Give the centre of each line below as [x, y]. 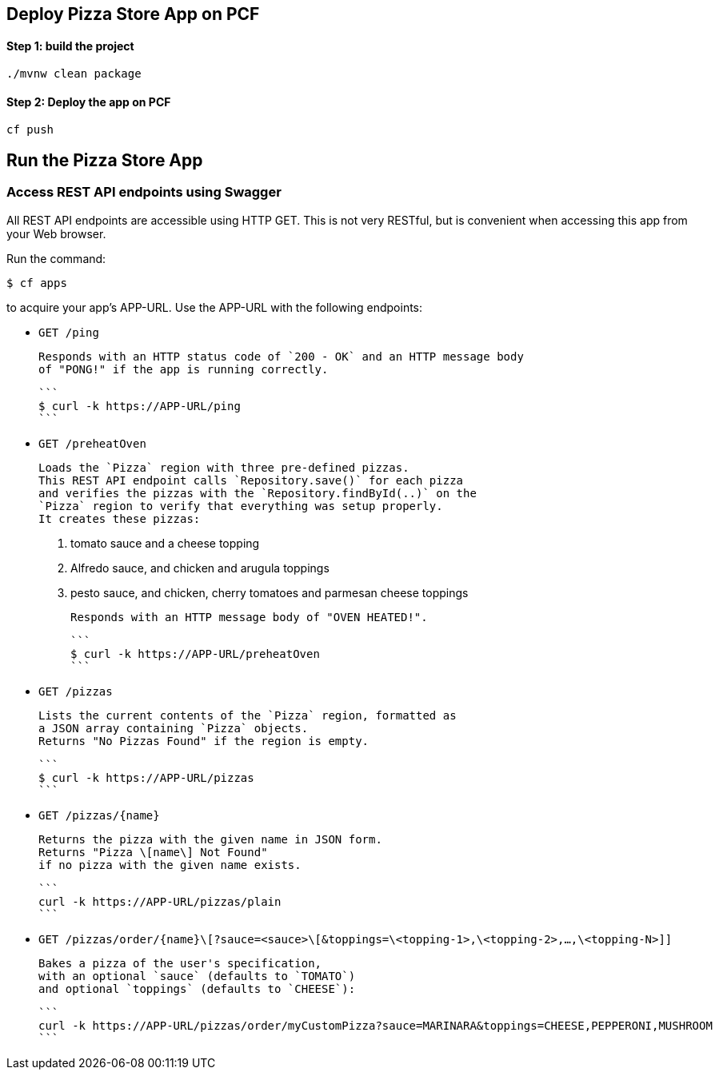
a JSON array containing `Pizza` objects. [174, 728]
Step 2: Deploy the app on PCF [89, 102]
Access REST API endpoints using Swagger [144, 192]
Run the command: [56, 258]
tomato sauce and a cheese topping [165, 543]
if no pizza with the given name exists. [170, 865]
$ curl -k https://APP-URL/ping [140, 406]
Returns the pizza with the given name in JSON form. [210, 839]
